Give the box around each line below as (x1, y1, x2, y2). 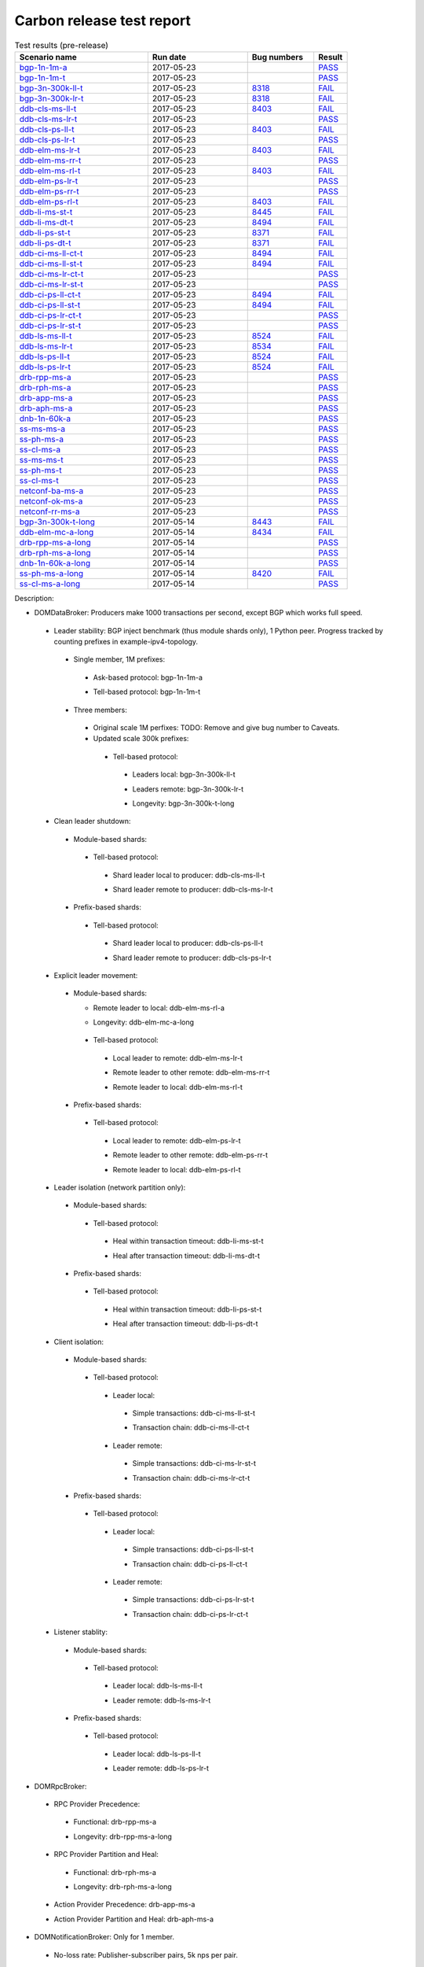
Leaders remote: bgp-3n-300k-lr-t (132, 784, 243, 794)
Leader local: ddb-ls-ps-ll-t (112, 1749, 201, 1758)
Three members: (73, 705, 127, 714)
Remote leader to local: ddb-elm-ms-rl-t (112, 1082, 243, 1091)
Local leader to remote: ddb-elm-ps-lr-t (112, 1135, 241, 1145)
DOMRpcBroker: (34, 1781, 87, 1791)
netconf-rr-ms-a (19, 506, 80, 517)
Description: (14, 593, 54, 603)
